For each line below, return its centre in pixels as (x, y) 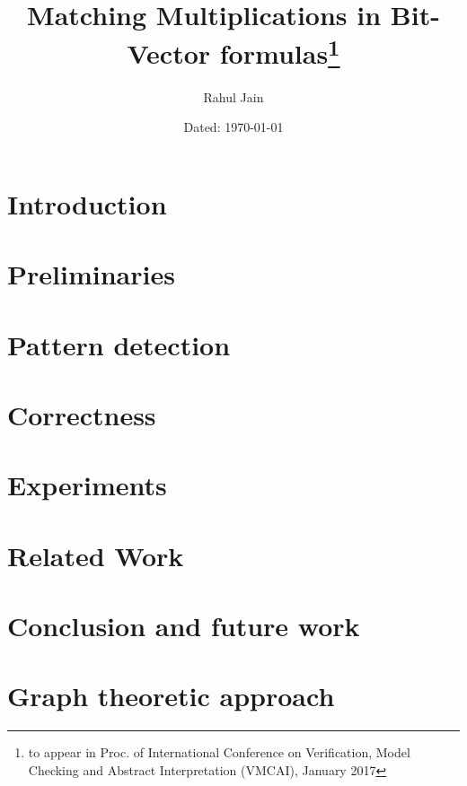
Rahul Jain (233, 96)
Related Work (96, 555)
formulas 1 (280, 52)
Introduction (87, 203)
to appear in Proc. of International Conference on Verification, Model (219, 752)
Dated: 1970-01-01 (233, 127)
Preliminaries (91, 274)
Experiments (87, 485)
